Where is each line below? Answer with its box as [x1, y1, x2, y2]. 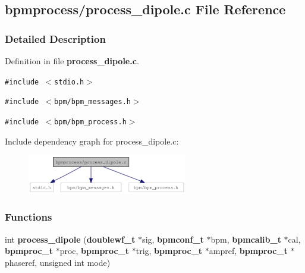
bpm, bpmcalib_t [210, 233, 281, 245]
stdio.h [54, 77, 84, 86]
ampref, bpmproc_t [209, 244, 288, 257]
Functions [5, 209, 52, 224]
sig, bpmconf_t [142, 233, 204, 245]
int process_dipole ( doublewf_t [5, 233, 136, 245]
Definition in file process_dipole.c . [5, 55, 139, 67]
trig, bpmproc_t [136, 244, 203, 257]
